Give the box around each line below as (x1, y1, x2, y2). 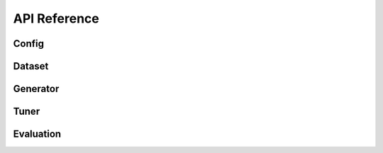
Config (13, 38, 44, 50)
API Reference (13, 11, 99, 26)
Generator (13, 83, 60, 95)
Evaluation (13, 128, 62, 140)
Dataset (13, 60, 49, 72)
